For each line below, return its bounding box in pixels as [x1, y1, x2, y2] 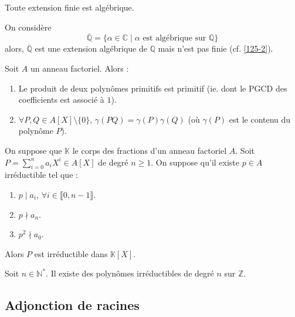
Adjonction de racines [5, 296, 140, 314]
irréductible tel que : [5, 168, 78, 181]
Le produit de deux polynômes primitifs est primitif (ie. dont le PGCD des [18, 82, 287, 94]
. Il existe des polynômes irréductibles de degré [46, 267, 214, 279]
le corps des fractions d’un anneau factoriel [72, 144, 227, 156]
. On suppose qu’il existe [151, 156, 240, 168]
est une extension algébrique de [35, 42, 147, 55]
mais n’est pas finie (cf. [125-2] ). [158, 42, 273, 55]
